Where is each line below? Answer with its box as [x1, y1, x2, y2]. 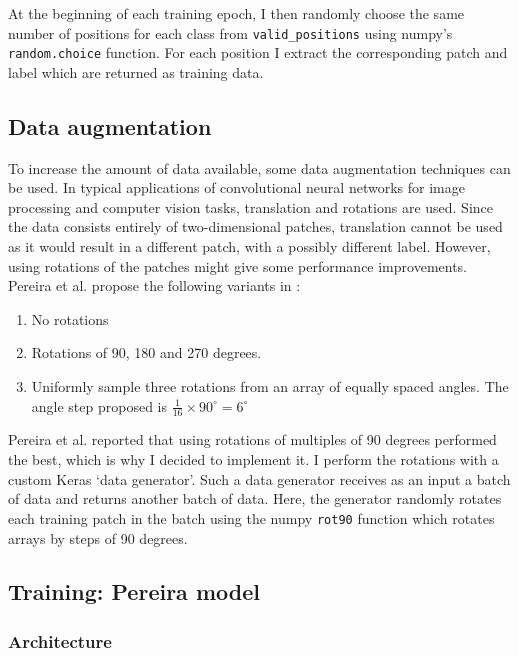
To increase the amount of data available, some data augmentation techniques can [8, 157, 511, 178]
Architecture [8, 628, 112, 653]
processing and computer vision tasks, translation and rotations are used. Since [8, 196, 493, 217]
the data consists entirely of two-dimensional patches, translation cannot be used [8, 216, 503, 237]
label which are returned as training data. [8, 61, 264, 82]
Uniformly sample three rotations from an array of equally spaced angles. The [31, 376, 509, 397]
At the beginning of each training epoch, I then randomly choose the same [8, 3, 465, 23]
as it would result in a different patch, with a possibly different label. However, [8, 236, 491, 257]
